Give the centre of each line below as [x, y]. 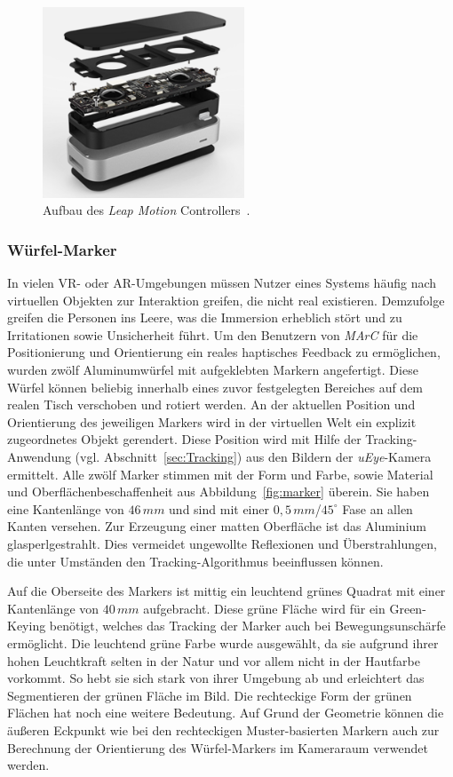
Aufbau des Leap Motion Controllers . [147, 210]
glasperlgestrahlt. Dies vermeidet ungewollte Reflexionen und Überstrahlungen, [222, 543]
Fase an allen [377, 508]
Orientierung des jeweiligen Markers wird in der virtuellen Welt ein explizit [212, 421]
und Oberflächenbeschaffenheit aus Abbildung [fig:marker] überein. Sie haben [219, 492]
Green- [408, 608]
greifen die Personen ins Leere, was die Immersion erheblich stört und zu [205, 317]
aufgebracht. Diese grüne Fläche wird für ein [264, 608]
